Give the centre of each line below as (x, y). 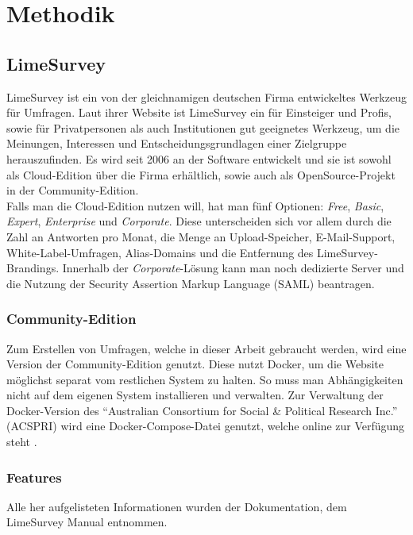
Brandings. (33, 268)
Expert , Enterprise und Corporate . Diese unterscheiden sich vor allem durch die (199, 221)
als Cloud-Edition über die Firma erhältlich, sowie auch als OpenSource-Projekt (201, 174)
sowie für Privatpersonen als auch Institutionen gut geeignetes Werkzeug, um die (203, 127)
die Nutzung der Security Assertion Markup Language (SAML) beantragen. (191, 283)
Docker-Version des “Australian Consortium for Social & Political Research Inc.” (202, 410)
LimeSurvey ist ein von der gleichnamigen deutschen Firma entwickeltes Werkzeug (206, 96)
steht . (22, 442)
